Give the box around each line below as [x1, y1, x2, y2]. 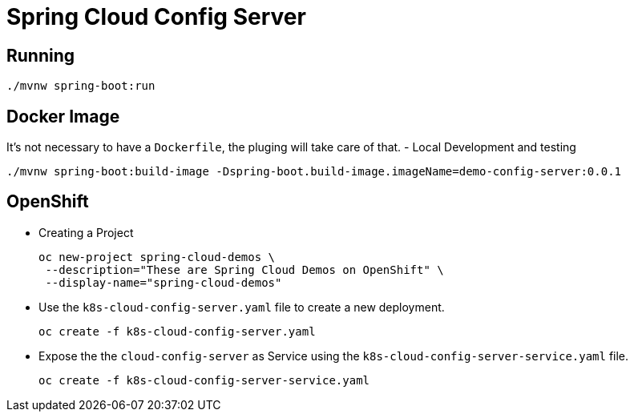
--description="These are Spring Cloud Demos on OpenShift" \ [45, 263, 444, 276]
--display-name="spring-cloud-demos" [45, 275, 282, 289]
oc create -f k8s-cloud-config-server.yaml [38, 324, 316, 338]
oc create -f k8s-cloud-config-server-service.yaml [38, 373, 370, 387]
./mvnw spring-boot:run [6, 79, 155, 93]
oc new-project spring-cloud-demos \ [38, 250, 276, 263]
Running [6, 45, 75, 66]
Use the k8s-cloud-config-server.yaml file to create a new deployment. [38, 299, 445, 314]
